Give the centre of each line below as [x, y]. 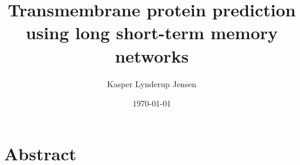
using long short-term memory [152, 32]
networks [152, 55]
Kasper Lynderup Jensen [152, 83]
